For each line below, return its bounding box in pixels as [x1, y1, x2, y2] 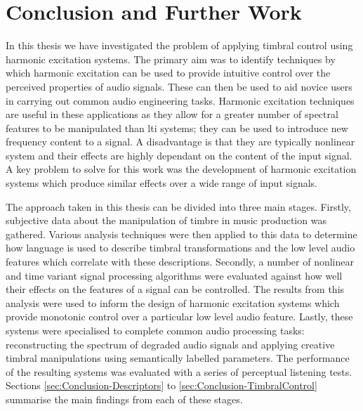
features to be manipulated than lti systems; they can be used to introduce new [6, 120, 348, 135]
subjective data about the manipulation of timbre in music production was [6, 213, 326, 228]
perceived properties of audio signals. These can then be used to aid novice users [6, 79, 352, 93]
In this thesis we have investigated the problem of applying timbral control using [6, 38, 353, 53]
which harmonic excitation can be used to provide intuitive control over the [6, 65, 331, 80]
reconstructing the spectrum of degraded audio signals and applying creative [6, 337, 335, 351]
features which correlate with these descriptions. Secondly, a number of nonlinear [6, 254, 355, 269]
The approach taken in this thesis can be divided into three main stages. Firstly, [6, 199, 351, 214]
